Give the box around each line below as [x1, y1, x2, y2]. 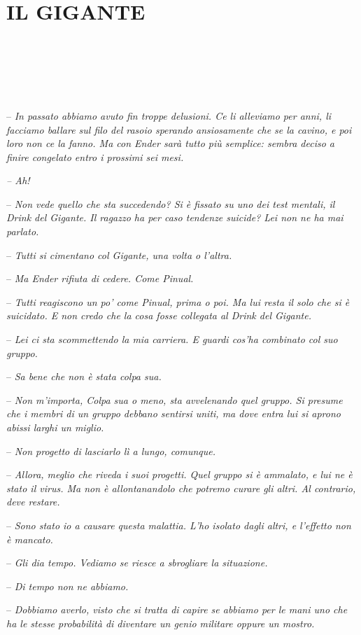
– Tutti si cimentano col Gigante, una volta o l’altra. [6, 247, 232, 262]
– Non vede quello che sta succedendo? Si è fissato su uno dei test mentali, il [6, 196, 335, 211]
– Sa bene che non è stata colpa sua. [6, 369, 162, 384]
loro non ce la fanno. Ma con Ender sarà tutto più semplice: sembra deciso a [6, 136, 334, 151]
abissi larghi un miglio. [6, 420, 104, 434]
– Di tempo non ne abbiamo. [6, 578, 129, 593]
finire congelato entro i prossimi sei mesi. [6, 149, 184, 164]
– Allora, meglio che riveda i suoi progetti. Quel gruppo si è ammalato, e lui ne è [6, 467, 353, 482]
